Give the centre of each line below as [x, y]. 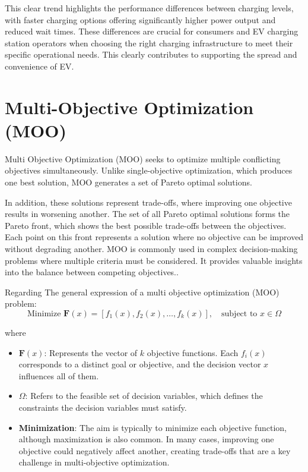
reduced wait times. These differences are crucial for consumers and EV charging [152, 31]
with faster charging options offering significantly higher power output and [140, 19]
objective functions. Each [193, 352]
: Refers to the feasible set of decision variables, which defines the [144, 396]
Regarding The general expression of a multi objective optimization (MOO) [142, 292]
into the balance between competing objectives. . [92, 272]
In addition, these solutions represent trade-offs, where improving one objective [148, 202]
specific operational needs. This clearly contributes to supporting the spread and [151, 54]
